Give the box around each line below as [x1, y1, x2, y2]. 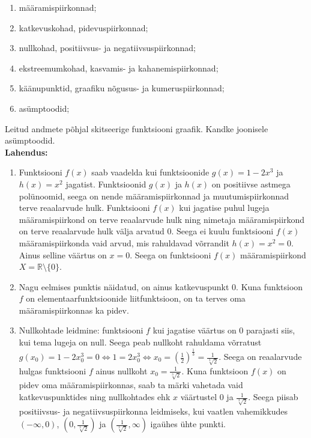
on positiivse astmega [211, 177, 291, 190]
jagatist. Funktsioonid [65, 177, 146, 190]
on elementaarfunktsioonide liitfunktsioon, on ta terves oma [26, 292, 246, 305]
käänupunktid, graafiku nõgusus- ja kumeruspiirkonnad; [19, 82, 225, 94]
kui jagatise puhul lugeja [179, 201, 270, 214]
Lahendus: [5, 145, 48, 158]
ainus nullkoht [95, 364, 148, 377]
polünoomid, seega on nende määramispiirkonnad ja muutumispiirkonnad [19, 189, 289, 202]
